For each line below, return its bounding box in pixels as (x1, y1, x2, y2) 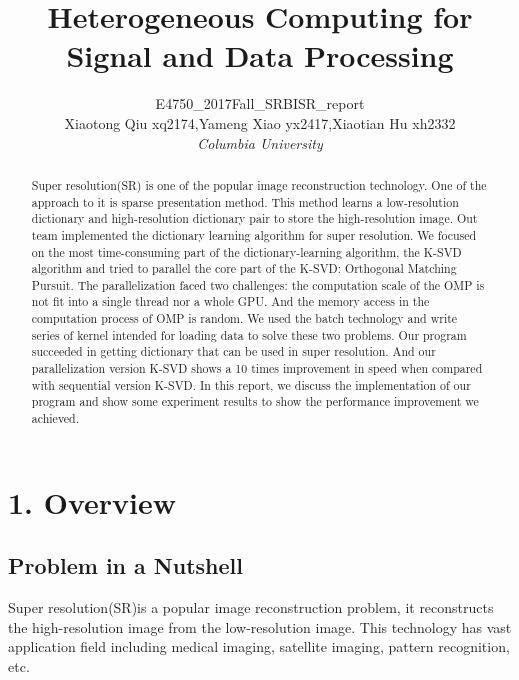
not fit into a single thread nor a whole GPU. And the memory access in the (31, 293, 430, 310)
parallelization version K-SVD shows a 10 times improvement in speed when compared (31, 360, 483, 377)
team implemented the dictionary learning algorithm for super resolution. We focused (31, 226, 477, 243)
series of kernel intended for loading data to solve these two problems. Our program (31, 326, 467, 343)
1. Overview (8, 481, 177, 522)
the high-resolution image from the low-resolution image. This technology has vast (8, 616, 512, 637)
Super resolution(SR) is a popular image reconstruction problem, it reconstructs (8, 597, 494, 618)
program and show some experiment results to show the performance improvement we (31, 393, 479, 410)
